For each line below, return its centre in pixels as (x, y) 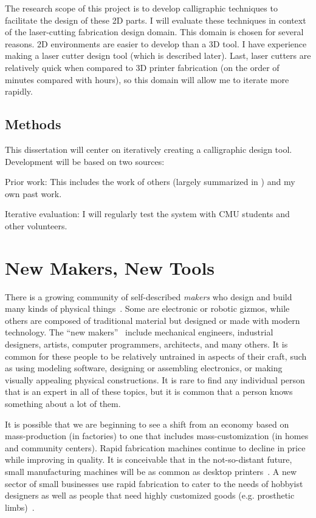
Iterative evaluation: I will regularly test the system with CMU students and (147, 214)
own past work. (33, 193)
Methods (33, 124)
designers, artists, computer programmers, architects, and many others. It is (146, 344)
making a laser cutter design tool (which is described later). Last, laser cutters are (158, 55)
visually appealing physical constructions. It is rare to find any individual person (155, 379)
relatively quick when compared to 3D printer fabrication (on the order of (142, 67)
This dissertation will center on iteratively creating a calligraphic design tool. (149, 149)
